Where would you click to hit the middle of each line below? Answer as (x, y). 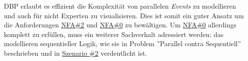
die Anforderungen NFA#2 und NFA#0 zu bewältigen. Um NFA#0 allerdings (120, 25)
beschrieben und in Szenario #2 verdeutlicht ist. (76, 53)
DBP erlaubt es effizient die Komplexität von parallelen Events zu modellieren (120, 6)
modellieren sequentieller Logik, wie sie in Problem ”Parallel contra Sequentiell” (123, 43)
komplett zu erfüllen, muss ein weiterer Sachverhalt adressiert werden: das (114, 34)
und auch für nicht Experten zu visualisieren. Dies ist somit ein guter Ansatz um (124, 15)
